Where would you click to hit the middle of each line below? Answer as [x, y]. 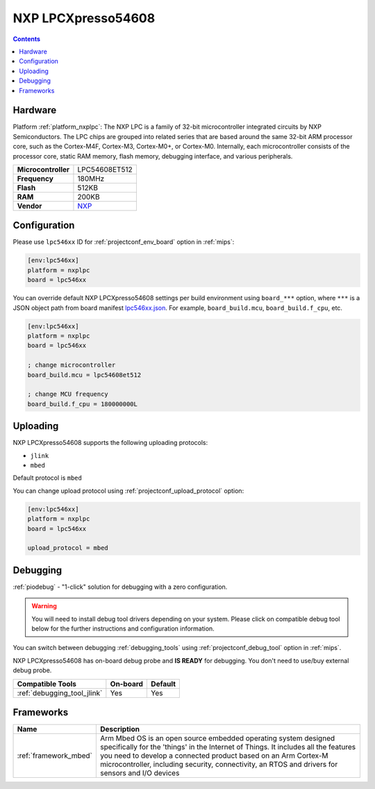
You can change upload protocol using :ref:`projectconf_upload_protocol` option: [128, 491]
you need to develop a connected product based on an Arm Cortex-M [214, 756]
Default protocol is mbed [48, 478]
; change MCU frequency [68, 394]
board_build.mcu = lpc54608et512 [84, 375]
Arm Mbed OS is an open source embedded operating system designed [217, 738]
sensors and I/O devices [140, 773]
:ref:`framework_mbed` [55, 756]
